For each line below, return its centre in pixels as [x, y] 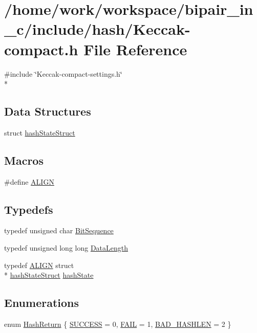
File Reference [135, 49]
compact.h [41, 49]
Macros [24, 160]
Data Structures [48, 111]
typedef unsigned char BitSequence [59, 230]
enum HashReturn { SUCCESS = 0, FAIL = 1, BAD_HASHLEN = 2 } [118, 324]
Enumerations [42, 303]
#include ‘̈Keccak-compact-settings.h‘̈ [63, 73]
